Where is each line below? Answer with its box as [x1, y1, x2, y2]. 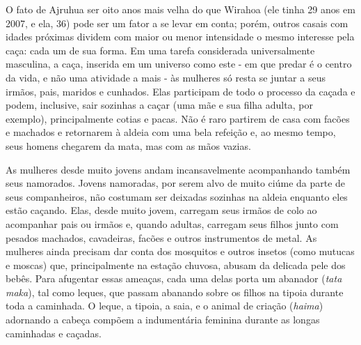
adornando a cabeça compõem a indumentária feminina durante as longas [6, 312, 320, 327]
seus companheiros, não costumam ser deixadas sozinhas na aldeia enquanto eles [6, 189, 348, 204]
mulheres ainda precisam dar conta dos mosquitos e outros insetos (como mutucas [6, 244, 355, 259]
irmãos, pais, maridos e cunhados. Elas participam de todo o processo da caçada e [6, 84, 355, 98]
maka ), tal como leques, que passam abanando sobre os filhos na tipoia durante [6, 284, 344, 299]
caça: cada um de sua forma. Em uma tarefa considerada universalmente [6, 43, 315, 57]
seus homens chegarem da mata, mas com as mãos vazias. [6, 138, 251, 153]
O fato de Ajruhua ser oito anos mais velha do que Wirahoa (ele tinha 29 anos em [6, 2, 355, 16]
